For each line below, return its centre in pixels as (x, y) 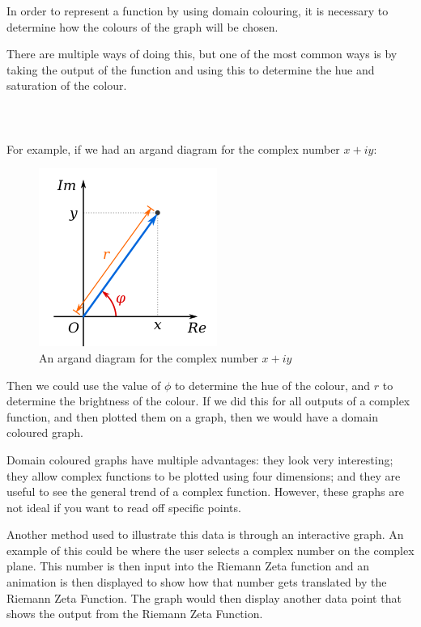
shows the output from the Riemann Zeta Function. (135, 614)
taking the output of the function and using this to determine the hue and (191, 69)
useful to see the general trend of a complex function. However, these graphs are (205, 491)
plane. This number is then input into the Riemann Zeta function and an (188, 566)
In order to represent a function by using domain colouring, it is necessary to (198, 11)
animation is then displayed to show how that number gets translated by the (197, 582)
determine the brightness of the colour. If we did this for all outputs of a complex (208, 401)
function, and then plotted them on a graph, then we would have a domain (192, 416)
